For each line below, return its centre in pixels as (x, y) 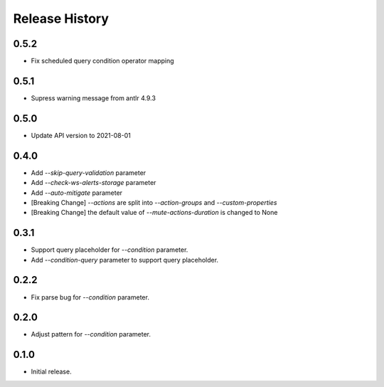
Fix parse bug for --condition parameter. (90, 297)
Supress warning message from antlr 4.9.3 (94, 98)
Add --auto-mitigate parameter (77, 193)
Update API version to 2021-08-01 (81, 135)
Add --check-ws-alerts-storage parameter (94, 183)
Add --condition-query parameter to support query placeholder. (125, 260)
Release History (61, 18)
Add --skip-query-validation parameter (89, 173)
